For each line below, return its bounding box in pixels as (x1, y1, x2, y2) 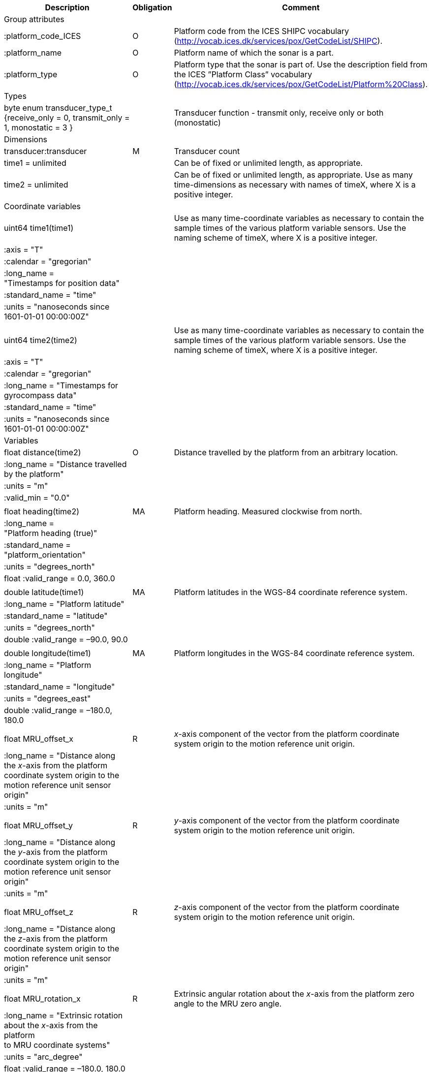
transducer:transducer (4, 146, 87, 156)
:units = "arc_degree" (4, 1052, 83, 1062)
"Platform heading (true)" (4, 528, 97, 538)
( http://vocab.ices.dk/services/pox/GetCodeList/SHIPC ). (174, 36, 383, 46)
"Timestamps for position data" (4, 278, 120, 288)
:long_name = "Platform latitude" (4, 599, 124, 609)
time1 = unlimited (4, 158, 66, 168)
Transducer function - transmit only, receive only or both (174, 108, 384, 118)
